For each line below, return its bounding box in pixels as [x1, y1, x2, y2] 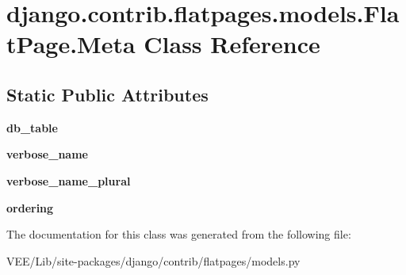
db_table [6, 119, 58, 136]
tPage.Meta [6, 28, 136, 60]
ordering [6, 199, 54, 216]
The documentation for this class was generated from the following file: [6, 226, 351, 243]
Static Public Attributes [6, 82, 209, 106]
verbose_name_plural [6, 172, 131, 189]
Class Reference [144, 28, 320, 60]
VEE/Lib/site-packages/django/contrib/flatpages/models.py [6, 252, 301, 269]
